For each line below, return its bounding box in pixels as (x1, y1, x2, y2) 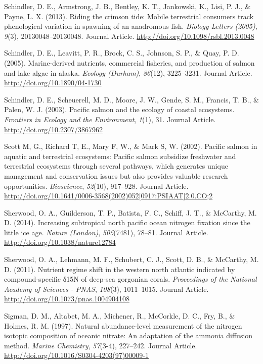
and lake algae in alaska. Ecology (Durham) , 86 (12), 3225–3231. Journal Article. (4, 67, 252, 78)
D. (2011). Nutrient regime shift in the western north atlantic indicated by (4, 264, 235, 274)
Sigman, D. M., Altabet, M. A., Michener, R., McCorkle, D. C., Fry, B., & (4, 310, 235, 321)
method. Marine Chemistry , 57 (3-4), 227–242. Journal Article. (4, 340, 197, 350)
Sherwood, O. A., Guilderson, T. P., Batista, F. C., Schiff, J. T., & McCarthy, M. (4, 207, 257, 218)
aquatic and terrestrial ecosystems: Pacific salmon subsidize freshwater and (4, 150, 236, 161)
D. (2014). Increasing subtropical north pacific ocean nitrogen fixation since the (4, 217, 250, 228)
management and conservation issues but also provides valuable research (4, 170, 228, 181)
